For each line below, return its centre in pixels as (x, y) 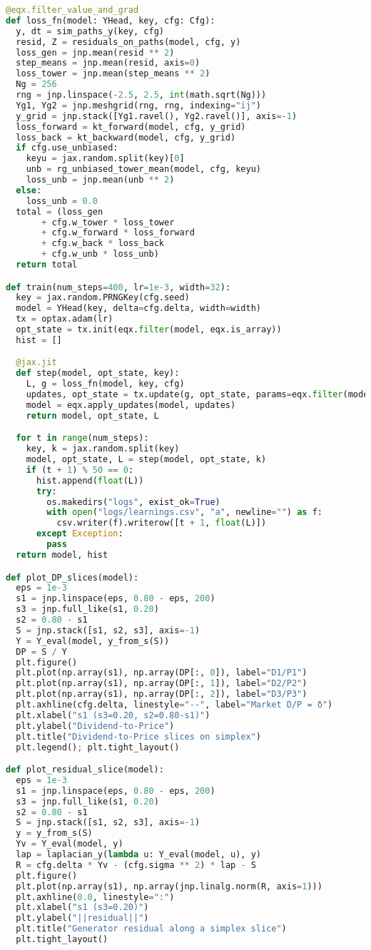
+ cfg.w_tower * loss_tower (108, 222)
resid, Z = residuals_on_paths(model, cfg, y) (128, 42)
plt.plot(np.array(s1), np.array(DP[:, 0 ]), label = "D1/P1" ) (162, 673)
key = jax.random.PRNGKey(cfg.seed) (103, 298)
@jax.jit (36, 363)
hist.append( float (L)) (90, 480)
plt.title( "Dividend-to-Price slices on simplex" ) (138, 736)
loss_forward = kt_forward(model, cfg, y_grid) (131, 127)
